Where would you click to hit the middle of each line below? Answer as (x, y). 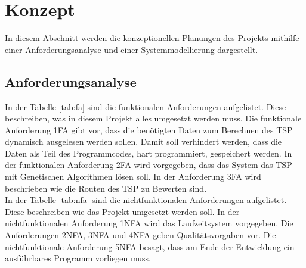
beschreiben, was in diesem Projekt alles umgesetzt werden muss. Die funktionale (153, 118)
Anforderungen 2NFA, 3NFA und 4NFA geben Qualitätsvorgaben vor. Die (140, 235)
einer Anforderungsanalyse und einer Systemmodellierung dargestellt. (132, 49)
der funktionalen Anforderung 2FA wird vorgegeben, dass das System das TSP (149, 165)
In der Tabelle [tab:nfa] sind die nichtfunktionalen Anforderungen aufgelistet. (146, 200)
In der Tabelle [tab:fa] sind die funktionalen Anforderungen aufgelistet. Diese (146, 106)
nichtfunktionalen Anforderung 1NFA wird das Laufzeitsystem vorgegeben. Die (149, 223)
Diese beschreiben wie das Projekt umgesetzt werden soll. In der (122, 211)
